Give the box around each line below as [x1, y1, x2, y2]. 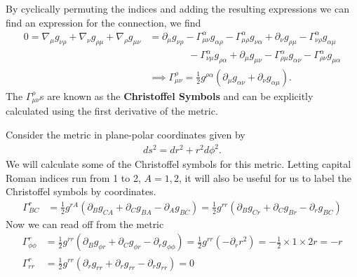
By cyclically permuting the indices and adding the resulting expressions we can [6, 1, 349, 15]
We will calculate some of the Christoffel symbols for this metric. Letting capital [6, 157, 351, 171]
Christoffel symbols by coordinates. [6, 184, 156, 199]
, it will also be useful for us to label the [178, 170, 351, 185]
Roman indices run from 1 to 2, [6, 170, 141, 185]
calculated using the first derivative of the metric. [6, 104, 218, 118]
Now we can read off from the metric [6, 216, 164, 231]
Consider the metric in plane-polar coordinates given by [6, 127, 245, 141]
